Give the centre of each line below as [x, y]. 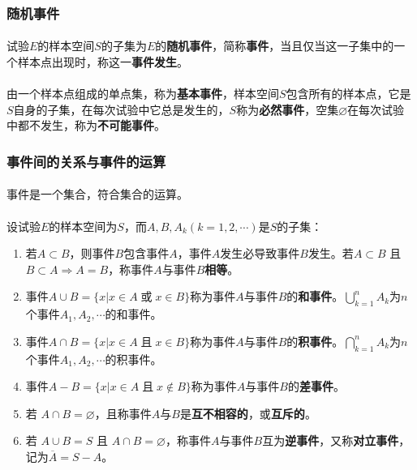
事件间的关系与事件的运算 [86, 161]
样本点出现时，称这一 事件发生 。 [103, 62]
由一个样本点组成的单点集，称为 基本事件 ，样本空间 [143, 94]
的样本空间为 [83, 226]
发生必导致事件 [260, 253]
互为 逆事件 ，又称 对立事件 [331, 440]
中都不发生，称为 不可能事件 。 [86, 125]
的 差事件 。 [316, 386]
